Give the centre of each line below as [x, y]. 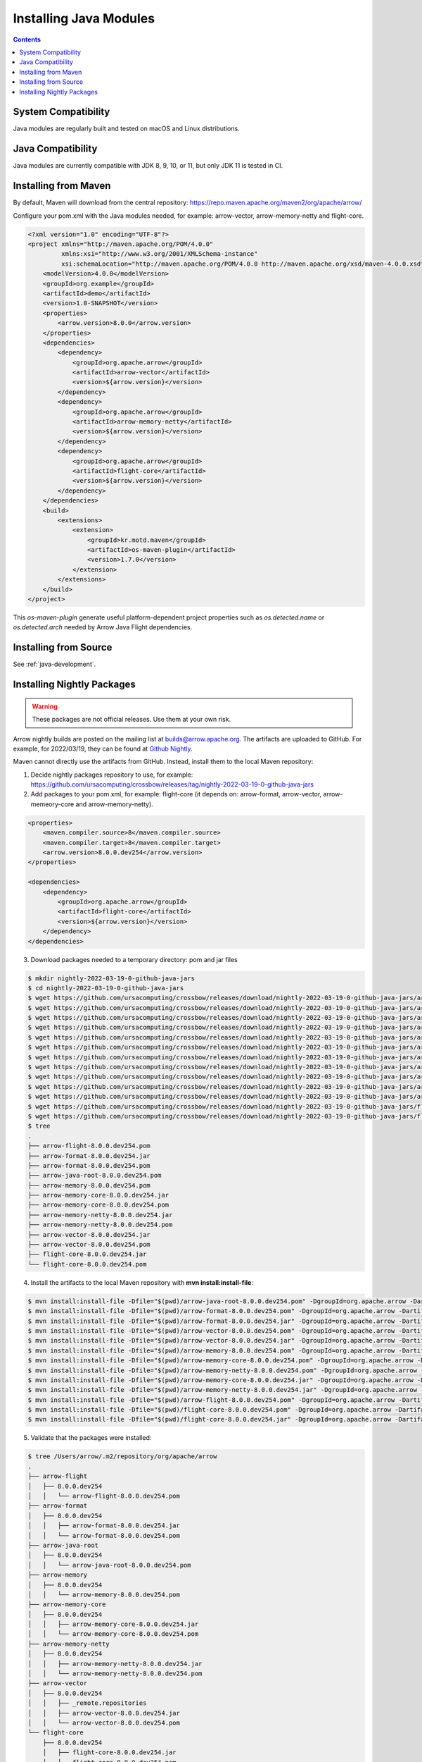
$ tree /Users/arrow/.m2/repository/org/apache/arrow [122, 1456]
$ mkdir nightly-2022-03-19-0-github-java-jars [111, 978]
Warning [45, 706]
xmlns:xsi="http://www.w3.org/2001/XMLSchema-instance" [159, 254]
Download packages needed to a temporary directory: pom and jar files [134, 959]
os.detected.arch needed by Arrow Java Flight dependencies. [103, 627]
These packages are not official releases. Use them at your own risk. [132, 720]
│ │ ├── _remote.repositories [87, 1703]
